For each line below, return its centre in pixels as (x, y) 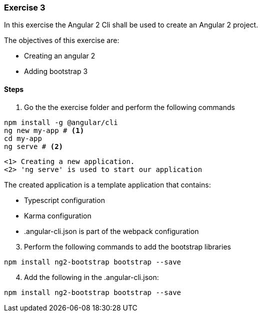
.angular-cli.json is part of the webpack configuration (111, 231)
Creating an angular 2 (60, 56)
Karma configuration (58, 215)
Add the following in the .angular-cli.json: (91, 277)
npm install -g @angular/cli (61, 122)
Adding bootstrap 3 (56, 71)
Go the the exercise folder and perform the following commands (129, 107)
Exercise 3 (25, 7)
